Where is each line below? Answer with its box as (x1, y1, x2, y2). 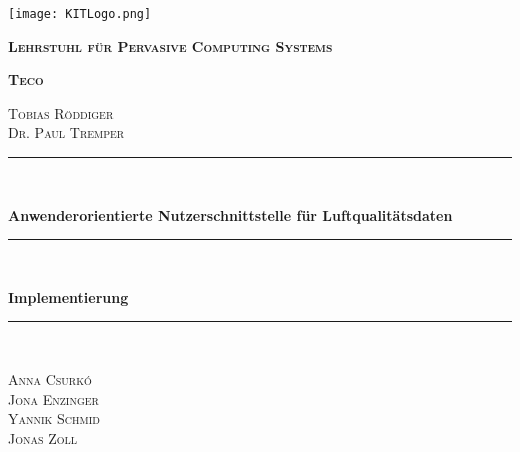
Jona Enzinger (8, 388, 99, 409)
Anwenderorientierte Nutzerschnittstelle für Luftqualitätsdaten (8, 204, 453, 225)
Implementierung (8, 286, 129, 307)
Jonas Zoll (8, 427, 78, 448)
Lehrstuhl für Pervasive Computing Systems (8, 35, 333, 56)
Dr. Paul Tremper (8, 122, 125, 143)
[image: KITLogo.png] (8, 7, 152, 21)
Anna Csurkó (8, 369, 92, 389)
